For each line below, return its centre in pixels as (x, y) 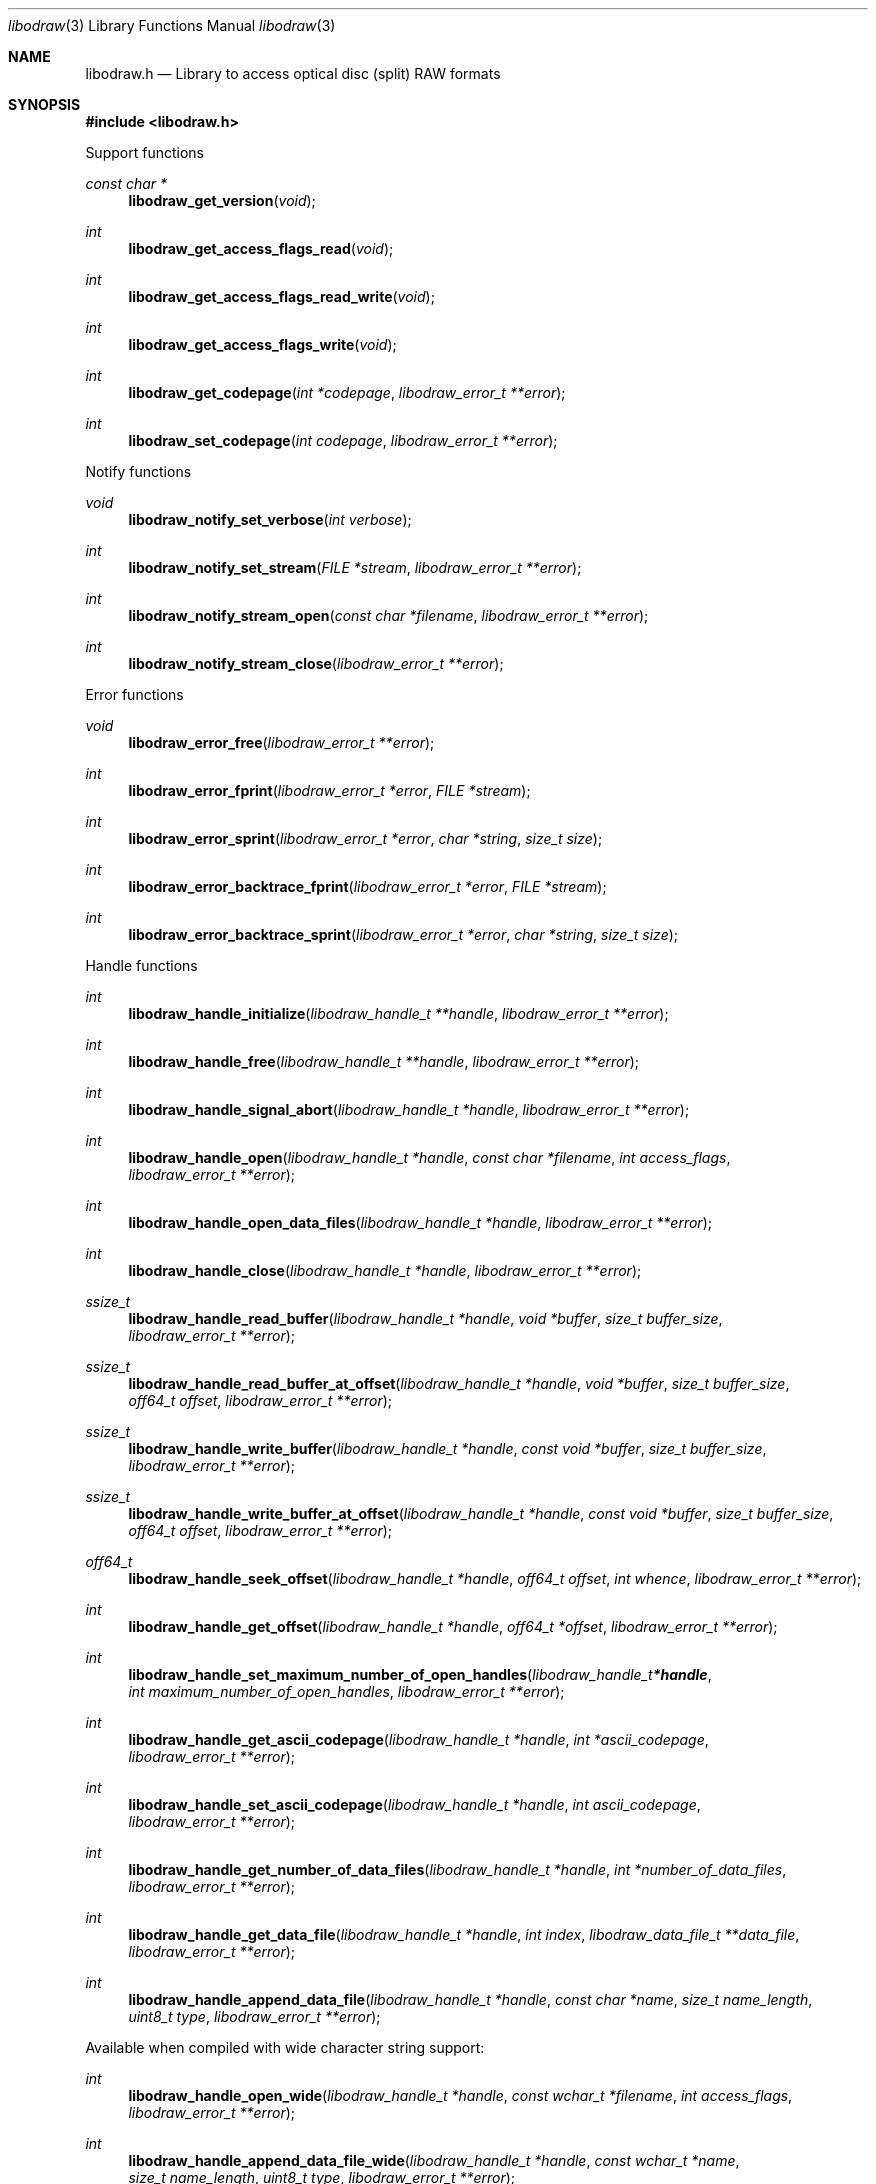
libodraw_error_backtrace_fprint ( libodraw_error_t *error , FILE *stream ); (367, 886)
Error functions (134, 694)
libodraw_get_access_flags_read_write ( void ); (281, 296)
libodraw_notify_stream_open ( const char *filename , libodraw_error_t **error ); (388, 615)
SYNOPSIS (44, 104)
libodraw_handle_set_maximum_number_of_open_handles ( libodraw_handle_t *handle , (420, 1674)
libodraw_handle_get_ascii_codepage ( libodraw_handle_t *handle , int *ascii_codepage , (418, 1739)
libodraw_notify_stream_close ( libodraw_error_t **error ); (316, 663)
